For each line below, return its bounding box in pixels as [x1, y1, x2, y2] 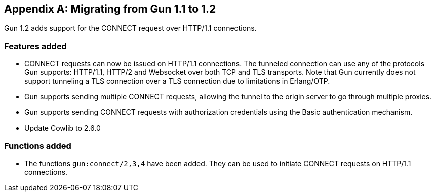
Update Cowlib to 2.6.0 [24, 124, 101, 133]
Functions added [4, 140, 71, 151]
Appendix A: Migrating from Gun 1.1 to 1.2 [4, 3, 216, 15]
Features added [4, 41, 67, 51]
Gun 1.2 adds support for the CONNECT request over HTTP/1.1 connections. [4, 24, 257, 33]
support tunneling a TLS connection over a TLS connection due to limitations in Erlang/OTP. [24, 76, 330, 86]
